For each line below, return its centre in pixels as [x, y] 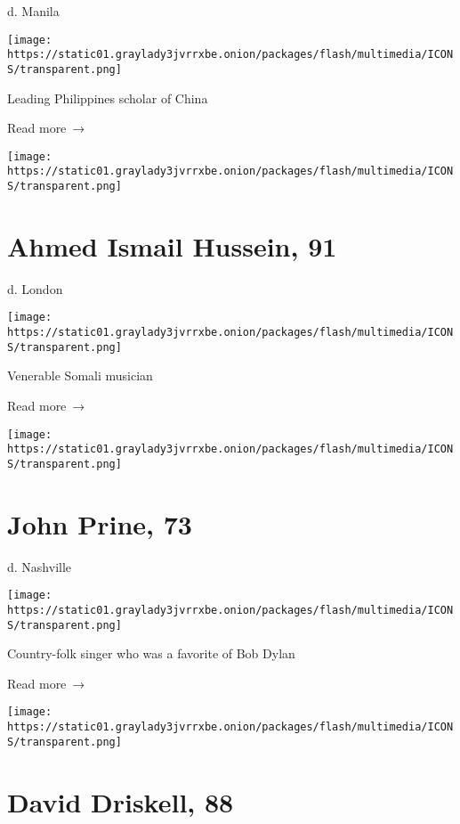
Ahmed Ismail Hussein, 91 [172, 245]
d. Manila [33, 11]
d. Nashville [40, 566]
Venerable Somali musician [80, 375]
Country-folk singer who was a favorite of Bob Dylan [151, 653]
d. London [35, 288]
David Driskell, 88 [121, 801]
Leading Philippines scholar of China [108, 98]
